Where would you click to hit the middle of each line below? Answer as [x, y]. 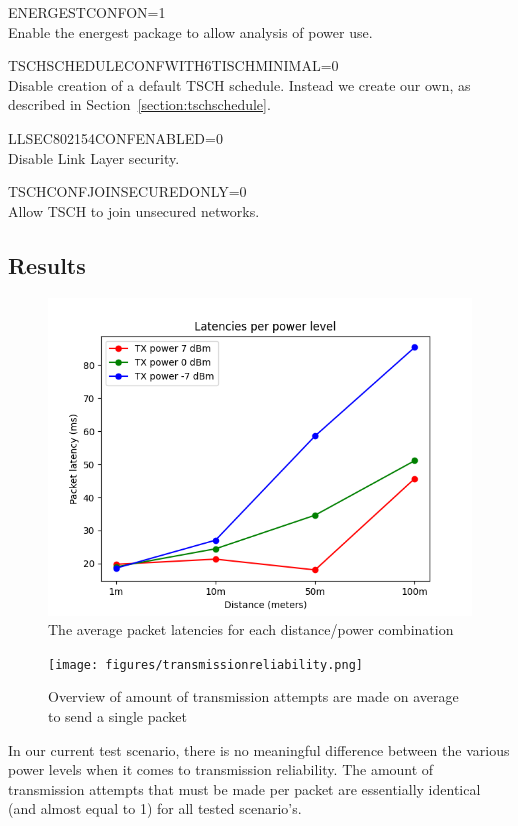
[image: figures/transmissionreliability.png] [205, 664]
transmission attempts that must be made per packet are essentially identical [244, 788]
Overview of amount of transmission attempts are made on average [253, 696]
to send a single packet [117, 715]
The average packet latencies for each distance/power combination [251, 629]
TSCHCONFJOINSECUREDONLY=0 [127, 191]
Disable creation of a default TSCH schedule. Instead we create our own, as [239, 84]
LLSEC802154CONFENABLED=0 [115, 137]
